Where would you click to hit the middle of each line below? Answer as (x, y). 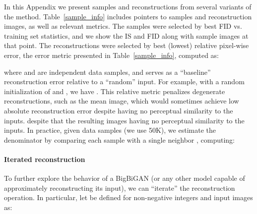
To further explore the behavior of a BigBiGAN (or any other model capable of (125, 178)
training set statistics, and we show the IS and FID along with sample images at (126, 35)
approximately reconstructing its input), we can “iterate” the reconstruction (120, 187)
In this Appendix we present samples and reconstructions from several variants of (128, 6)
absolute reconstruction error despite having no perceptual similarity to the (119, 110)
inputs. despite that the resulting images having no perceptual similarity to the (124, 120)
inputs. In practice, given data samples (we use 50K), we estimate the (110, 130)
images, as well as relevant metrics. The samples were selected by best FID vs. (123, 26)
